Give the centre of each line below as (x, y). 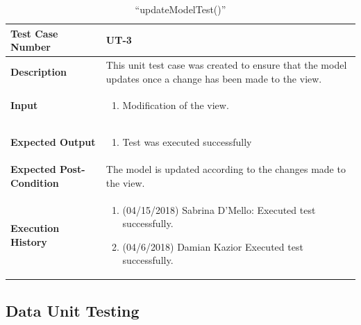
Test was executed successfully (187, 142)
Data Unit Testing (73, 310)
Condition (35, 182)
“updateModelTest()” (180, 9)
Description (39, 71)
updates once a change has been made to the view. (214, 78)
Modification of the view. (176, 105)
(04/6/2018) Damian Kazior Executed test (213, 246)
